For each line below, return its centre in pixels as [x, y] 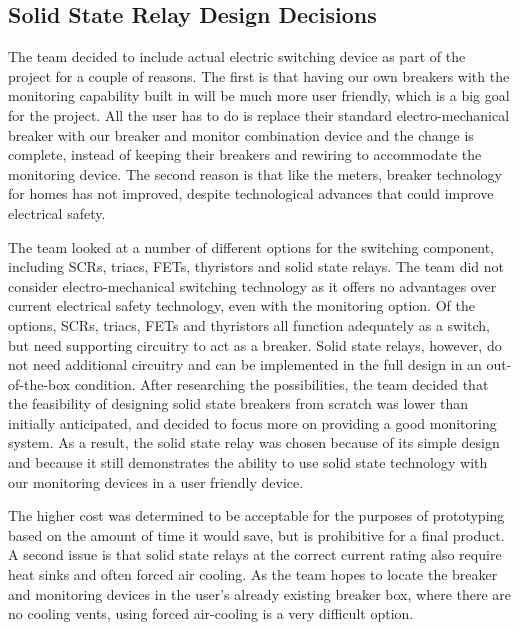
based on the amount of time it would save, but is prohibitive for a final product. [256, 534]
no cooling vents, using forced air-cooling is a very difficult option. [211, 613]
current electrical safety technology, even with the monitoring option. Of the [241, 305]
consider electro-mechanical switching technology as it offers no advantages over [252, 285]
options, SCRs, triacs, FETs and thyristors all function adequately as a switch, [249, 324]
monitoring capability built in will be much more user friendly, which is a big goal [259, 95]
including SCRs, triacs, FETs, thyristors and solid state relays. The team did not [256, 266]
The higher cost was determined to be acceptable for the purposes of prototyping [256, 515]
